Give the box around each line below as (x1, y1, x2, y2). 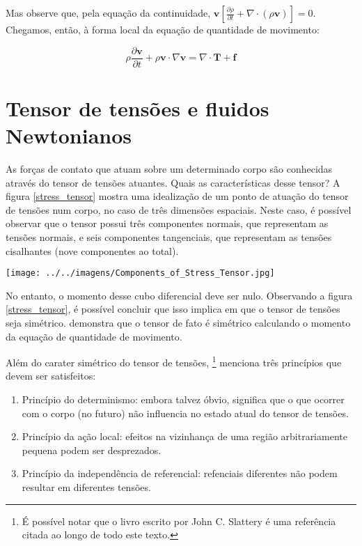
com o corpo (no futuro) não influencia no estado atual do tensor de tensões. (22, 405, 349, 420)
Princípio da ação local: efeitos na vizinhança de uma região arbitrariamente (22, 429, 347, 444)
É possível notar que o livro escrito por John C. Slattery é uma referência (22, 513, 336, 528)
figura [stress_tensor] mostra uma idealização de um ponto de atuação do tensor (6, 189, 349, 203)
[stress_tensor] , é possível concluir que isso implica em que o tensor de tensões (6, 302, 340, 316)
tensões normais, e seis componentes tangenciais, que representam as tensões (6, 229, 332, 244)
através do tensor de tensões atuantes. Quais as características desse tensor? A (6, 175, 340, 189)
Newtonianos (6, 121, 132, 150)
